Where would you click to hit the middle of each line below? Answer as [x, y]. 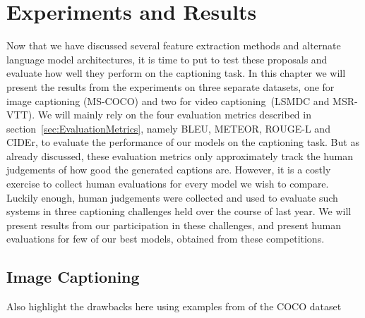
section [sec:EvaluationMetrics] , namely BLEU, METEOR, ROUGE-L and [168, 128]
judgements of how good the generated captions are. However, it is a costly [169, 170]
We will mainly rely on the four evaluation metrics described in [174, 115]
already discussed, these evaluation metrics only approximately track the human [180, 155]
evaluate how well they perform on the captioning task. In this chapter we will [176, 73]
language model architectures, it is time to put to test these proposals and [167, 59]
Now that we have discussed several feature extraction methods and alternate [174, 45]
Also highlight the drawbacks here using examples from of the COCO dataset [174, 306]
